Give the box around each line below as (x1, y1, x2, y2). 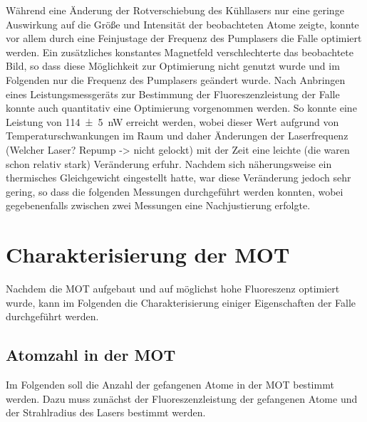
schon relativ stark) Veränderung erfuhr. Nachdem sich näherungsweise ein (6, 156, 332, 171)
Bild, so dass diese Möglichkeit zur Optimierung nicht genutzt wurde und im (6, 58, 340, 73)
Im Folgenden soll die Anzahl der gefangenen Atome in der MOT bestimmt (6, 377, 334, 392)
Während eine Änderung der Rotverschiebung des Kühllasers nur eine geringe (6, 3, 344, 17)
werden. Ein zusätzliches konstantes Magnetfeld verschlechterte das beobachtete (6, 44, 353, 59)
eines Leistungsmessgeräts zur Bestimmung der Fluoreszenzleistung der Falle (6, 86, 340, 101)
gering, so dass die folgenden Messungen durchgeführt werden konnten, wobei (6, 184, 343, 199)
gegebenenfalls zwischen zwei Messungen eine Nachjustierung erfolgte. (6, 198, 311, 213)
